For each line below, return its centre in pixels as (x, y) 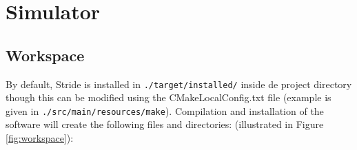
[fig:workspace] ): (40, 138)
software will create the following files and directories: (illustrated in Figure (165, 124)
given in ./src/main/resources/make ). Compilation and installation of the (165, 110)
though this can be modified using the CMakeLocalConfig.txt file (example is (169, 97)
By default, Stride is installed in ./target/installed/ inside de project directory (179, 84)
